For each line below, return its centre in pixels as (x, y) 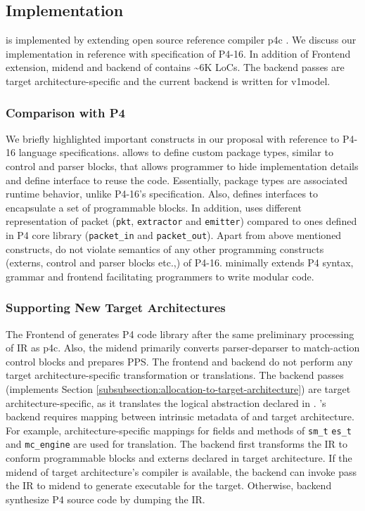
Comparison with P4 (65, 112)
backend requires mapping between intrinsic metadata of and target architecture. (180, 416)
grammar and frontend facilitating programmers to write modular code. (160, 276)
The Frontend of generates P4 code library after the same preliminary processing (180, 334)
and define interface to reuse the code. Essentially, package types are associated (177, 180)
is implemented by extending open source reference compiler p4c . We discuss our (181, 40)
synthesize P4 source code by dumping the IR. (105, 499)
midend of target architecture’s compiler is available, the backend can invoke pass (181, 471)
